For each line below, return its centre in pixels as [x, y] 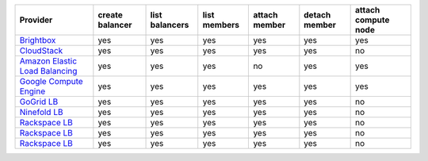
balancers [170, 25]
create [110, 15]
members [221, 25]
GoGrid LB [39, 102]
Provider [36, 20]
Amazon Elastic [48, 61]
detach [317, 15]
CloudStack [41, 50]
